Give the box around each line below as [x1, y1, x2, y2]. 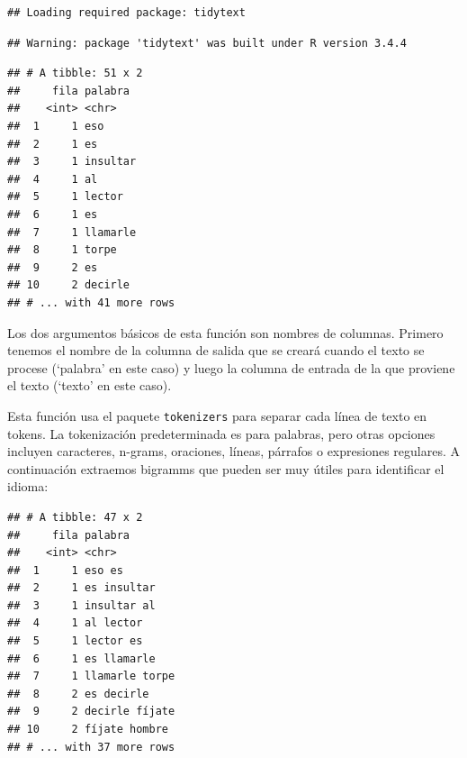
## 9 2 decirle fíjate [7, 705, 175, 718]
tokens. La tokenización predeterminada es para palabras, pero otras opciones [7, 424, 436, 443]
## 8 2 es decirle [7, 687, 149, 700]
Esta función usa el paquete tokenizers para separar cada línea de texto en [7, 406, 427, 425]
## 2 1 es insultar [7, 581, 156, 595]
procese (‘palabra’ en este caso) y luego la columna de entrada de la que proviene [7, 358, 455, 377]
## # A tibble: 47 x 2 [7, 510, 143, 524]
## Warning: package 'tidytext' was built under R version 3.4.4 [7, 36, 407, 50]
